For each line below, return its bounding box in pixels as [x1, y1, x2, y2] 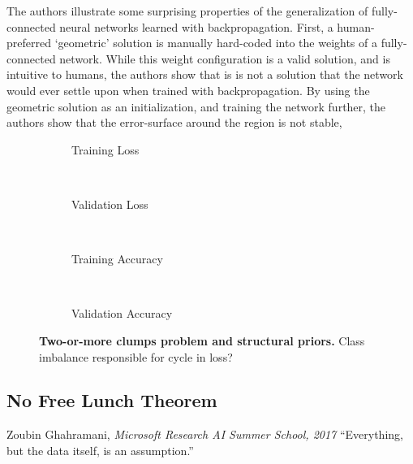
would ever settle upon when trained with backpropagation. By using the [6, 81, 370, 98]
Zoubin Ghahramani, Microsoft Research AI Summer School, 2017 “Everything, [6, 426, 403, 443]
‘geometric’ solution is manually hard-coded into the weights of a [54, 34, 377, 51]
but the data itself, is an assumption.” [6, 441, 194, 458]
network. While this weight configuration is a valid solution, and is [59, 50, 390, 67]
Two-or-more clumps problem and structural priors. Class [39, 332, 365, 349]
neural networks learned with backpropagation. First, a [59, 18, 333, 35]
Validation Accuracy [71, 305, 173, 322]
